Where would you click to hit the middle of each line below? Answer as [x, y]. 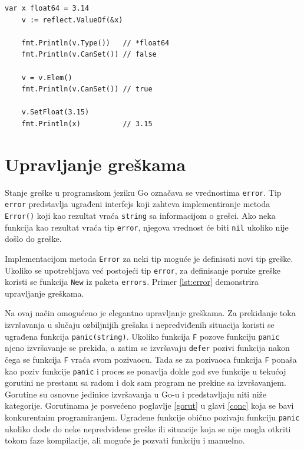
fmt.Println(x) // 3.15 [87, 124]
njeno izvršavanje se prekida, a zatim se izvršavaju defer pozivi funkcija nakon [147, 348]
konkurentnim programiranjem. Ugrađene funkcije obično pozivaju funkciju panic [152, 417]
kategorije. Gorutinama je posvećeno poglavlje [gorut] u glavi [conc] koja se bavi [149, 405]
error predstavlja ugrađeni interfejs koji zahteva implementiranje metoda [138, 204]
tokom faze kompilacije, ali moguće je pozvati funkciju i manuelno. [125, 440]
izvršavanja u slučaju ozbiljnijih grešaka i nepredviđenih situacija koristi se [140, 325]
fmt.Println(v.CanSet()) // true [87, 89]
